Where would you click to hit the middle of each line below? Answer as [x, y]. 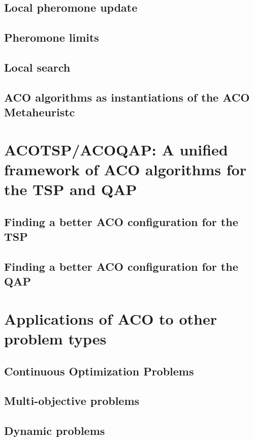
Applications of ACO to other [110, 318]
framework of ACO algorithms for [125, 169]
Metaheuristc [40, 112]
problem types [55, 338]
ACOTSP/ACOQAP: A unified [116, 149]
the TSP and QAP [71, 189]
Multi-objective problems [72, 401]
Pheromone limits [52, 37]
